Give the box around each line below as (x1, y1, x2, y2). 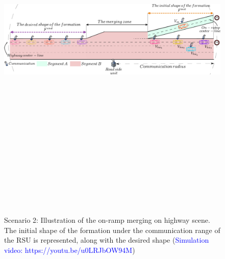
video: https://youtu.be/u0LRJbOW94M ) (4, 244, 135, 255)
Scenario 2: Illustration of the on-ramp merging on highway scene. (4, 214, 210, 225)
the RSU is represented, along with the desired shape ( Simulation (4, 235, 209, 245)
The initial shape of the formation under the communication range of (4, 224, 220, 235)
